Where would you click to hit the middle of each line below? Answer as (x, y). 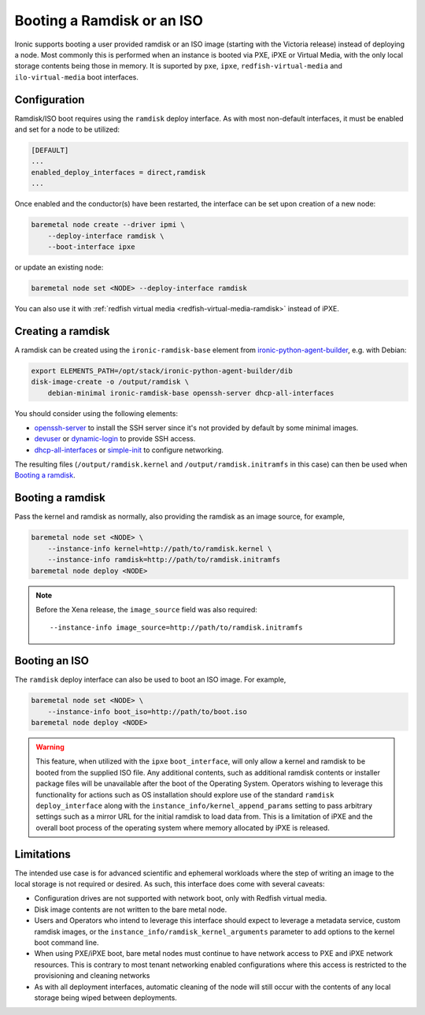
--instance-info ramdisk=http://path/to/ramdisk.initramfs (164, 560)
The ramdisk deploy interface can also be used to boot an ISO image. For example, (150, 680)
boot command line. (67, 942)
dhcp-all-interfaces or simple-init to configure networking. (129, 450)
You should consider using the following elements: (96, 413)
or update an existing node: (59, 267)
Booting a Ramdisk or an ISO (109, 20)
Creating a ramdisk (62, 331)
